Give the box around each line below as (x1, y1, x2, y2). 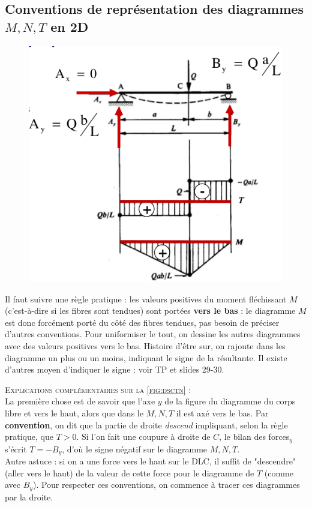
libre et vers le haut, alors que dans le (5, 407, 143, 419)
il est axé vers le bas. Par (176, 407, 269, 419)
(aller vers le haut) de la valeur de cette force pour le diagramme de (5, 466, 254, 479)
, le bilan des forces (219, 430, 290, 443)
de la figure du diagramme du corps (164, 395, 296, 407)
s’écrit (5, 442, 27, 455)
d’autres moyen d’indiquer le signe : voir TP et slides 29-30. (5, 363, 224, 376)
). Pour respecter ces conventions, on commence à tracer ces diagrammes (32, 478, 300, 491)
